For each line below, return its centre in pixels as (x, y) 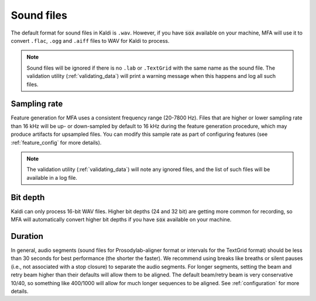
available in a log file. (52, 177)
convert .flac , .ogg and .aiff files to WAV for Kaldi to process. (90, 40)
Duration (27, 236)
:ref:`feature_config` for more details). (56, 142)
